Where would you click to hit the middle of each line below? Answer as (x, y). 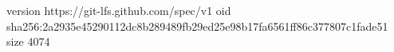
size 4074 (28, 41)
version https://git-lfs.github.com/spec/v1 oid (119, 10)
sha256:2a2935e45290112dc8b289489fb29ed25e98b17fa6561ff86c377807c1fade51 (197, 26)
